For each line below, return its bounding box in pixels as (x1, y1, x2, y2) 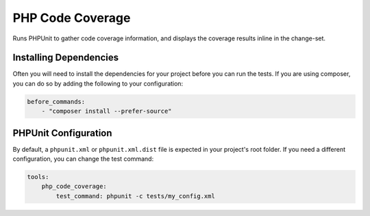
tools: (27, 173, 49, 181)
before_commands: (27, 98, 86, 105)
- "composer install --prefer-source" (41, 107, 172, 116)
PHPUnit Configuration (12, 127, 112, 139)
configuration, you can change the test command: (12, 154, 154, 163)
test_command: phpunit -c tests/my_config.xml (56, 192, 215, 200)
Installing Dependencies (12, 52, 119, 64)
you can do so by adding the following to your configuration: (12, 79, 184, 87)
